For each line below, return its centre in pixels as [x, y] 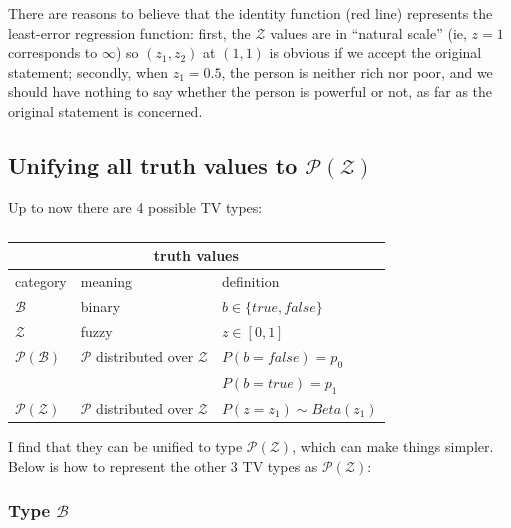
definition [250, 281]
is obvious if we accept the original [375, 52]
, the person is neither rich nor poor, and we [357, 71]
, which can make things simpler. [393, 445]
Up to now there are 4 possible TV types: [135, 206]
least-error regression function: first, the [129, 32]
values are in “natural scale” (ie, [368, 32]
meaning [106, 281]
